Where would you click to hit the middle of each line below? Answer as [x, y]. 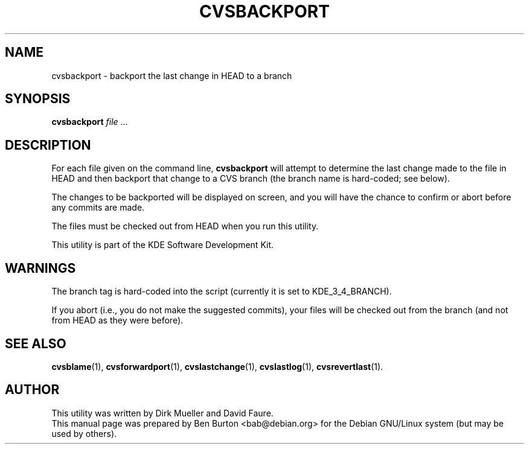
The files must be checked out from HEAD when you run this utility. [185, 226]
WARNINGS [40, 268]
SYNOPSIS [38, 99]
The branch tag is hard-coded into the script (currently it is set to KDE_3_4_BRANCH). [222, 291]
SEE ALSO [36, 343]
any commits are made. [98, 208]
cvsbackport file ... [90, 122]
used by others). [84, 433]
